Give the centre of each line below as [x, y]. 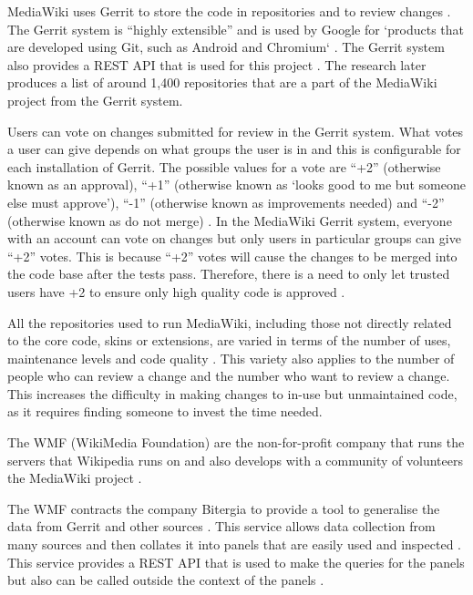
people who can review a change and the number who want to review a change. [229, 376]
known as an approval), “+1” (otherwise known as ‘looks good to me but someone [236, 185]
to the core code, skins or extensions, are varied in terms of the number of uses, [229, 340]
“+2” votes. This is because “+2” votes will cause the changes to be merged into [232, 256]
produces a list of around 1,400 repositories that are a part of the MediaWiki [222, 82]
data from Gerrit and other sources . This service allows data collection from [221, 526]
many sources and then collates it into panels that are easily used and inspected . [234, 544]
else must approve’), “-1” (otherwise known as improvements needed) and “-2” [226, 202]
